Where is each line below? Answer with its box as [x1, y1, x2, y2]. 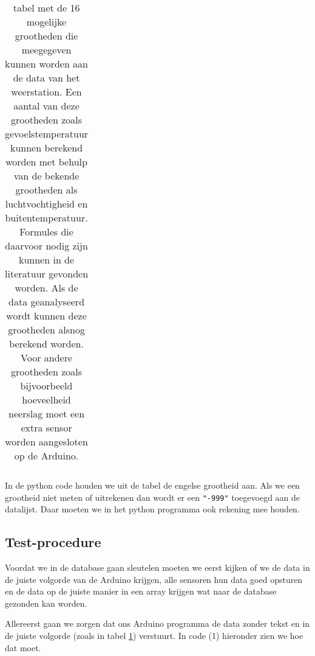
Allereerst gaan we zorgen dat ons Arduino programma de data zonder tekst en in [5, 617, 310, 630]
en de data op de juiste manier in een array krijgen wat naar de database [5, 585, 277, 598]
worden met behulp [5, 155, 87, 169]
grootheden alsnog [8, 323, 85, 337]
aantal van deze [13, 99, 80, 113]
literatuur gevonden [5, 267, 89, 281]
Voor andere [21, 351, 73, 365]
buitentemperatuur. [5, 211, 88, 225]
